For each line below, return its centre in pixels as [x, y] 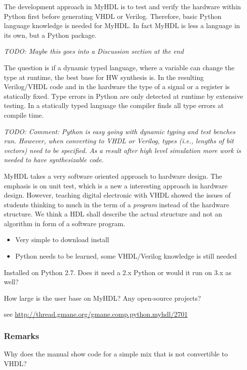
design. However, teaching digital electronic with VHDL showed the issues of [117, 195]
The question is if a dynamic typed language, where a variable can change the [119, 67]
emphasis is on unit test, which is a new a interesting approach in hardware [116, 185]
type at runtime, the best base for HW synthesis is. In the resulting [104, 77]
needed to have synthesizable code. [54, 160]
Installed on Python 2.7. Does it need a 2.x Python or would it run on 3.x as [118, 272]
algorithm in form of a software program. [65, 223]
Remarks [22, 335]
